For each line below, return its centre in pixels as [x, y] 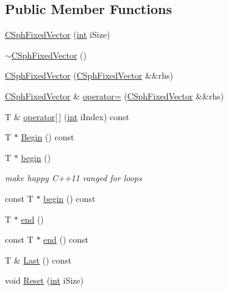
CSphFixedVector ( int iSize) [58, 34]
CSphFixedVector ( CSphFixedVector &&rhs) [89, 75]
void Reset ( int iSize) [44, 280]
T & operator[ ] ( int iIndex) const [67, 116]
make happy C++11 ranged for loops [73, 178]
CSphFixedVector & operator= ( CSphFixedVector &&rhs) [114, 95]
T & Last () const [38, 260]
